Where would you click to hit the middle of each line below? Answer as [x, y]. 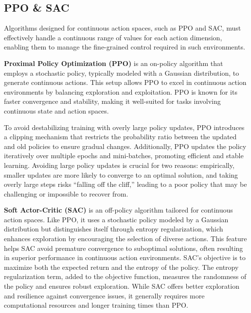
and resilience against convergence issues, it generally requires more [104, 295]
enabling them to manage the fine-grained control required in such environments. [125, 47]
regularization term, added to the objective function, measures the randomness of [125, 276]
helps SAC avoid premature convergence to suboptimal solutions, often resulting [124, 248]
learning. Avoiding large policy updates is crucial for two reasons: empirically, [119, 165]
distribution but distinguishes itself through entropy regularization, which [114, 229]
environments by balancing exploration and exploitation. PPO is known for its [121, 91]
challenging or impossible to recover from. [66, 193]
